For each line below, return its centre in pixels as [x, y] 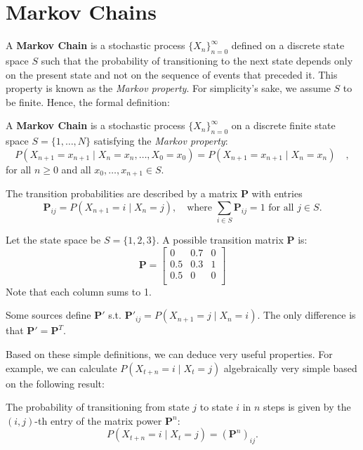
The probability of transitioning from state [98, 407]
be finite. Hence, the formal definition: [88, 101]
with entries [277, 193]
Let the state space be [53, 240]
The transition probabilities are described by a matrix [122, 193]
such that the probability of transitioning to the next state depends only [197, 60]
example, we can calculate [61, 368]
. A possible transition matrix [220, 240]
